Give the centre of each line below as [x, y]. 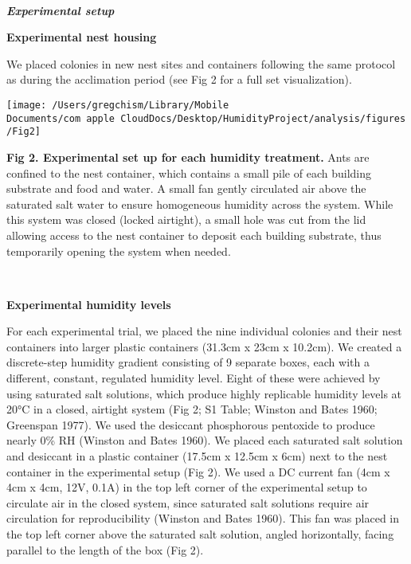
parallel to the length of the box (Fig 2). [105, 549]
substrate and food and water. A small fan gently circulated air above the [186, 188]
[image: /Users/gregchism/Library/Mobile [118, 105]
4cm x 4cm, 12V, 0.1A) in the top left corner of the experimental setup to [187, 487]
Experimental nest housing [82, 37]
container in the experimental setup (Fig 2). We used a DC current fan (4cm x [198, 471]
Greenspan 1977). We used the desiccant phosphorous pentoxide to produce [191, 424]
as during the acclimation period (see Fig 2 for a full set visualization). [179, 79]
